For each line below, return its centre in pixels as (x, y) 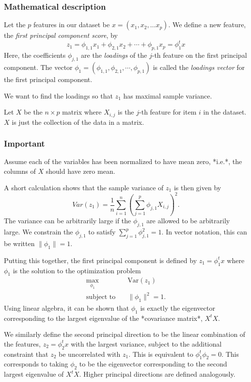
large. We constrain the (39, 232)
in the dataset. (225, 112)
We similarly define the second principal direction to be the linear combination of (125, 334)
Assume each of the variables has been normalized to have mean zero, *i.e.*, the (123, 161)
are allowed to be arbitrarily (188, 221)
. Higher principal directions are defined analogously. (157, 374)
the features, (22, 343)
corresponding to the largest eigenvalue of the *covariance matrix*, (103, 318)
